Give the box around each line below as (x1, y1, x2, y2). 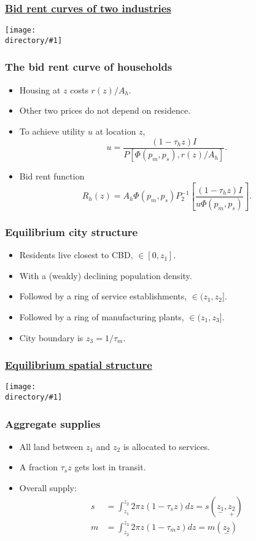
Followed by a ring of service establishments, (19, 290, 187, 302)
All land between (19, 440, 83, 452)
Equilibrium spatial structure (5, 357, 152, 373)
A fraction (19, 460, 58, 473)
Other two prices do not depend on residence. (19, 104, 191, 117)
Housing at (19, 83, 61, 96)
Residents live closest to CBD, (19, 248, 133, 261)
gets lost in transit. (74, 460, 146, 473)
